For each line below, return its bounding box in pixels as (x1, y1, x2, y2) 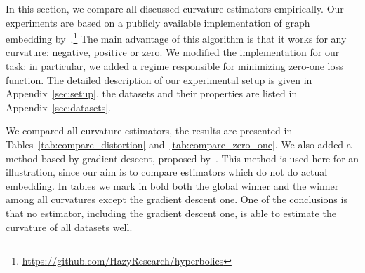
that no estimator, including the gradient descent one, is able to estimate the (6, 205, 336, 220)
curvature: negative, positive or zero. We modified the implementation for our (6, 45, 340, 59)
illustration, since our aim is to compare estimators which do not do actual (6, 164, 328, 179)
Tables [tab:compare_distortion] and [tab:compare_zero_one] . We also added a (6, 137, 352, 151)
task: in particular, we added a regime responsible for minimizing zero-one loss (6, 59, 343, 73)
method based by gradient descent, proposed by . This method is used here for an (6, 150, 359, 165)
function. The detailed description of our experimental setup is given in (6, 72, 312, 87)
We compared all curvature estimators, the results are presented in (6, 123, 293, 138)
